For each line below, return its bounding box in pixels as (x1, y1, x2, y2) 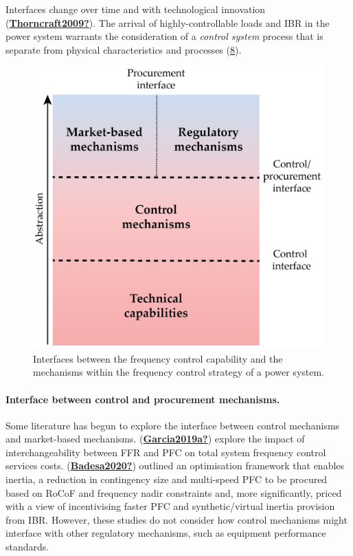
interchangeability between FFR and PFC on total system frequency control (5, 445, 326, 459)
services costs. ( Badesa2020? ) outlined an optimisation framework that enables (5, 458, 345, 473)
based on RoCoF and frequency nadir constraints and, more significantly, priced (5, 485, 342, 500)
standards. (5, 539, 49, 554)
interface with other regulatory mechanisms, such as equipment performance (5, 526, 326, 540)
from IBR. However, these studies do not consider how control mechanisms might (5, 512, 348, 526)
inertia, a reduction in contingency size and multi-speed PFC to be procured (5, 472, 328, 486)
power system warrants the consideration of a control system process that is (5, 29, 323, 43)
